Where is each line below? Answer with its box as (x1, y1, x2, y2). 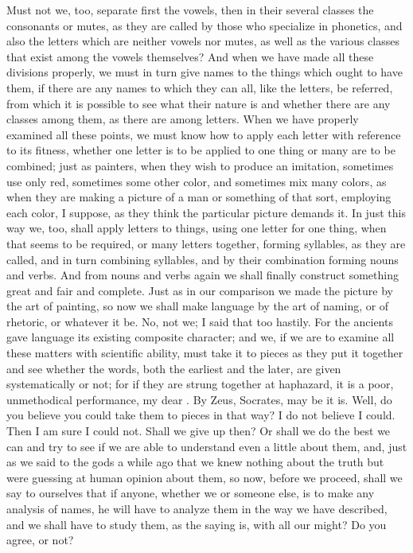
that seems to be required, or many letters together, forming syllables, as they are (6, 235, 406, 251)
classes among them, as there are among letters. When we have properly (6, 111, 359, 127)
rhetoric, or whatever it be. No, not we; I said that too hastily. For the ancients (6, 313, 393, 329)
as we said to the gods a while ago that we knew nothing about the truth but (6, 454, 384, 470)
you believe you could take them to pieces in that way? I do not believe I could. (6, 407, 395, 423)
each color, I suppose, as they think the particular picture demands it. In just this (6, 204, 406, 220)
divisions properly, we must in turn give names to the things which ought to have (6, 64, 403, 80)
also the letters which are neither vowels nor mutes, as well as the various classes (6, 33, 399, 49)
